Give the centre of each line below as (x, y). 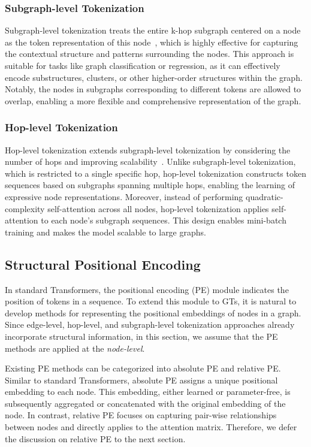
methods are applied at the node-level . (75, 348)
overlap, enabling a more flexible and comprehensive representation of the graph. (153, 100)
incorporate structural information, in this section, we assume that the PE (141, 336)
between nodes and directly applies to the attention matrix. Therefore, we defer (151, 427)
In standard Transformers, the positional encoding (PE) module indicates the (147, 289)
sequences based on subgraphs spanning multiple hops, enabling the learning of (150, 185)
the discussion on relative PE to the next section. (95, 438)
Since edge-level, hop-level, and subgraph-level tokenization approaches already (150, 324)
